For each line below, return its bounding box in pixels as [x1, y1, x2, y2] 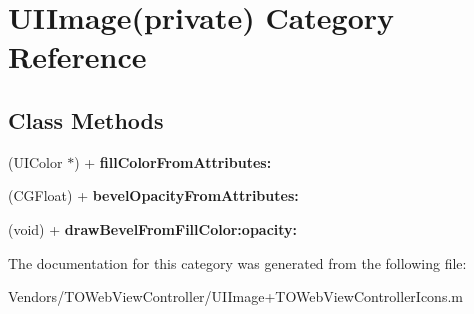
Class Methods [8, 104, 164, 135]
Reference [8, 36, 147, 77]
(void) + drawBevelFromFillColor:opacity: [8, 218, 298, 239]
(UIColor [8, 151, 63, 172]
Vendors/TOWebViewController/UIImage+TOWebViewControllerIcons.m [8, 286, 463, 307]
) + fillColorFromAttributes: [74, 151, 272, 172]
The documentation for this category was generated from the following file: [8, 252, 467, 273]
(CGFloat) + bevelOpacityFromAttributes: [8, 185, 299, 206]
